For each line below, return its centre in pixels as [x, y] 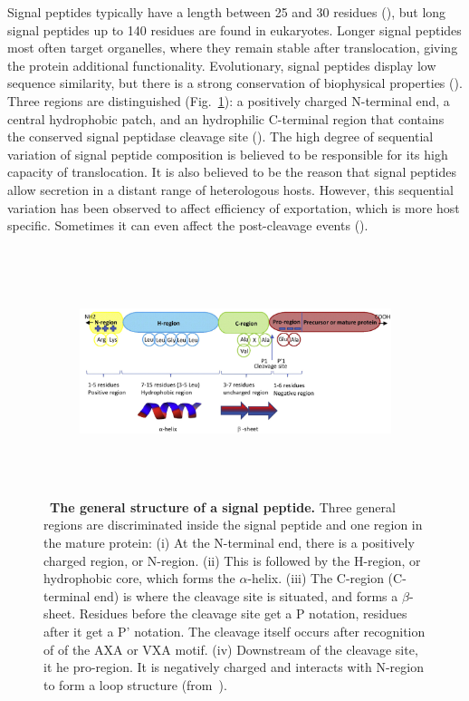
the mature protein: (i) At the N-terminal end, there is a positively [229, 542]
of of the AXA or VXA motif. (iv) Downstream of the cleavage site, [231, 649]
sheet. [60, 613]
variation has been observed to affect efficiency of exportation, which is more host [234, 207]
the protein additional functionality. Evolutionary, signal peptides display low [222, 65]
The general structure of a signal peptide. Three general [223, 506]
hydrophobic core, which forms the [139, 578]
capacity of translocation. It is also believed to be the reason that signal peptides [232, 172]
